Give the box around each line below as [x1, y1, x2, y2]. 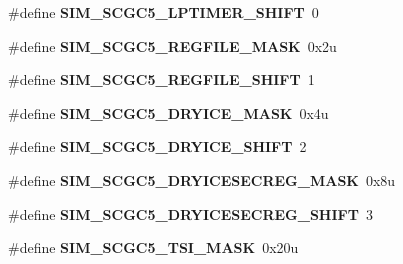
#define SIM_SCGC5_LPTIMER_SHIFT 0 [8, 2, 319, 22]
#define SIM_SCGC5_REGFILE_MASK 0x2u [8, 35, 337, 56]
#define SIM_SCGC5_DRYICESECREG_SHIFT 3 [8, 203, 373, 224]
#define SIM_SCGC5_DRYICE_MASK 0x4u [8, 102, 329, 123]
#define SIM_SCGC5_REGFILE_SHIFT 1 [8, 69, 315, 90]
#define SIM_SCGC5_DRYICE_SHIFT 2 [8, 136, 307, 157]
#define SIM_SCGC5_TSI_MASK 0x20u [8, 237, 299, 258]
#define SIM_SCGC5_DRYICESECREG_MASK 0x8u [8, 169, 396, 190]
